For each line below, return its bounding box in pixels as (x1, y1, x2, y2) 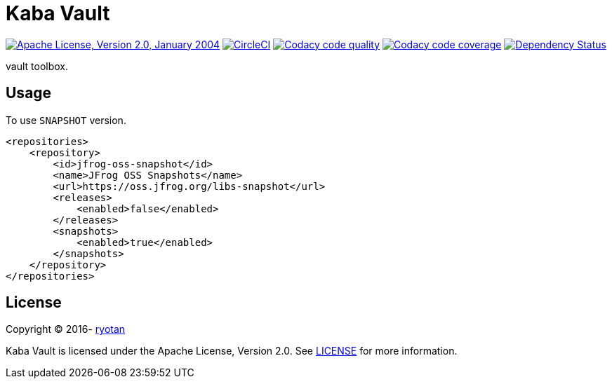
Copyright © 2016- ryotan (6, 323, 126, 336)
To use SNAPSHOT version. (6, 114, 126, 126)
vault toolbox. (6, 60, 69, 72)
